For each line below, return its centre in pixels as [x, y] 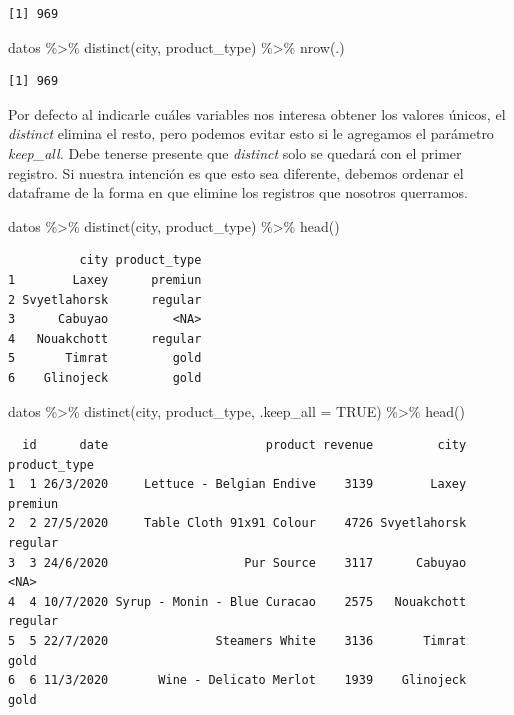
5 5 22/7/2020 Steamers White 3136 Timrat [237, 641]
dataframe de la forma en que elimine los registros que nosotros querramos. [238, 192]
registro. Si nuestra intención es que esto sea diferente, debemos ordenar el [236, 172]
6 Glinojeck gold [105, 377]
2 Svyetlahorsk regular [105, 299]
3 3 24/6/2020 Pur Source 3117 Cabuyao [237, 562]
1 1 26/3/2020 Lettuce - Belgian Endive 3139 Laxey [237, 484]
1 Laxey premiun [105, 279]
